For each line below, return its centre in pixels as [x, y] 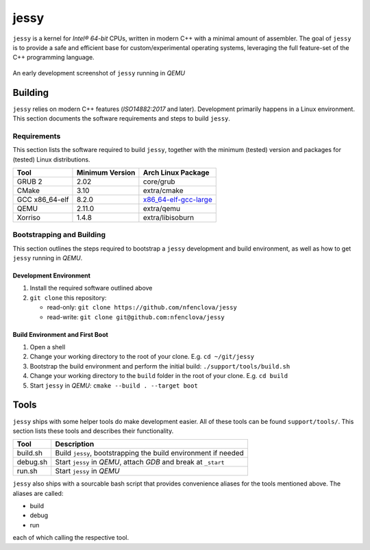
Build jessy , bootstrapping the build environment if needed [150, 453]
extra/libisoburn [169, 217]
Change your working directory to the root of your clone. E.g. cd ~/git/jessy [142, 357]
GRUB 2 [29, 182]
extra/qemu [162, 208]
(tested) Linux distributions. [51, 159]
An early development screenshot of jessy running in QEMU [99, 73]
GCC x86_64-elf [43, 199]
